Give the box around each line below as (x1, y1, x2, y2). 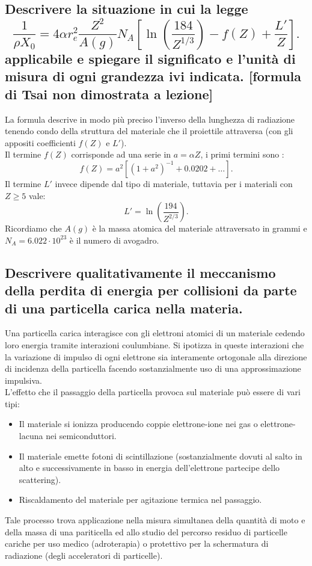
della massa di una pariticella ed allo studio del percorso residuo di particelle (5, 525, 287, 538)
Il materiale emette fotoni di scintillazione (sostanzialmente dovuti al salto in (19, 449, 302, 462)
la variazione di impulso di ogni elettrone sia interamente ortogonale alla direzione (5, 350, 307, 363)
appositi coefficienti (5, 136, 76, 149)
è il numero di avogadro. (69, 233, 159, 246)
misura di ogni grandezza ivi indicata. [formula (5, 67, 302, 85)
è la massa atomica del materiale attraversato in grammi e (92, 222, 307, 235)
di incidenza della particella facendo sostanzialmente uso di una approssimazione (5, 362, 301, 375)
